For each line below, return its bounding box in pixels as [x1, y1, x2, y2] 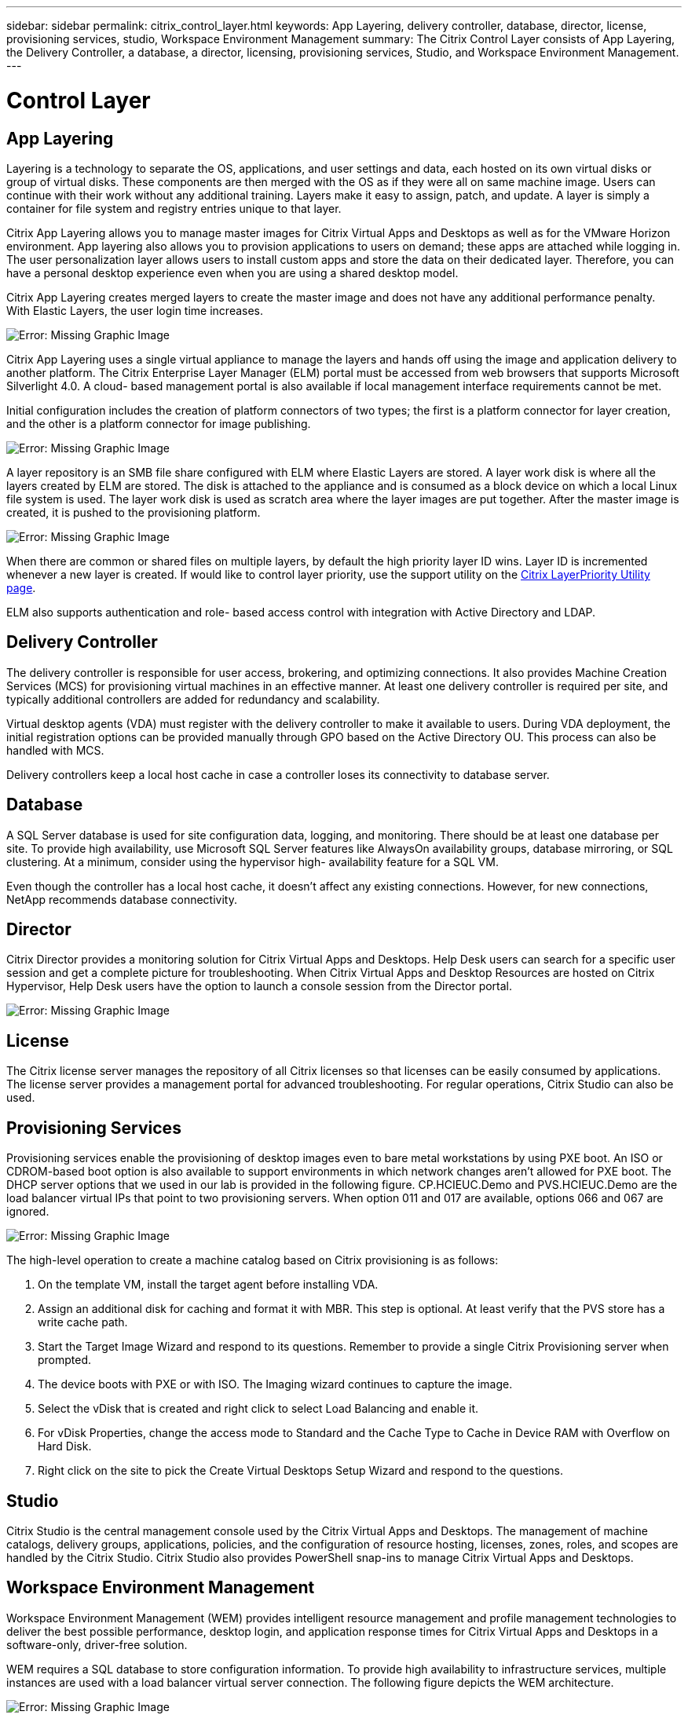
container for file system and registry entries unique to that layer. [6, 201, 342, 215]
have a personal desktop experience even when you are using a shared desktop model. [6, 265, 459, 280]
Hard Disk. [38, 1439, 92, 1454]
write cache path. [38, 1315, 128, 1329]
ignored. [6, 1205, 49, 1219]
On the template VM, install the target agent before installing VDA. [38, 1278, 379, 1292]
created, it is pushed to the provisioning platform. [6, 505, 261, 519]
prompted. [38, 1353, 92, 1367]
